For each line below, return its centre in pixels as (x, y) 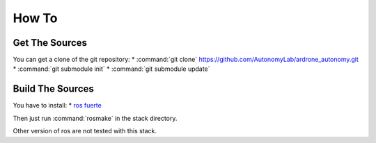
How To (35, 18)
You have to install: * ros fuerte (57, 106)
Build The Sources (53, 89)
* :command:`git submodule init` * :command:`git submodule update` (111, 69)
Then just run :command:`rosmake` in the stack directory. (95, 118)
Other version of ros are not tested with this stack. (85, 131)
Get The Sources (50, 43)
